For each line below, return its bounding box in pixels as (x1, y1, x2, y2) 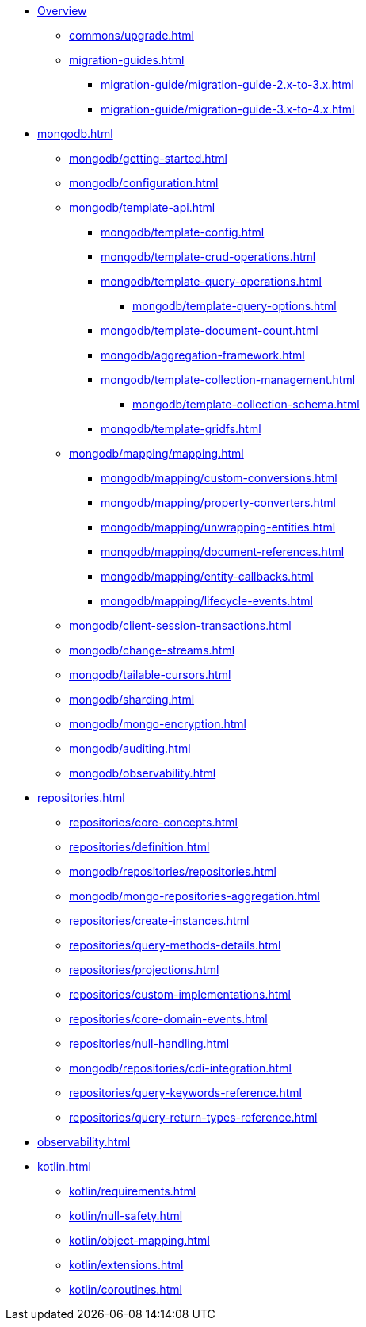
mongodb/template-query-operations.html (101, 274, 322, 288)
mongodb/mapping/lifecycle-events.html (101, 594, 313, 608)
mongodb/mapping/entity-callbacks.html (101, 570, 314, 583)
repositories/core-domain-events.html (69, 1012, 268, 1026)
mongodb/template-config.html (101, 225, 265, 239)
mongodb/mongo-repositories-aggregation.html (69, 889, 320, 903)
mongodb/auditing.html (69, 742, 191, 755)
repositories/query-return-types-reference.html (69, 1110, 318, 1124)
